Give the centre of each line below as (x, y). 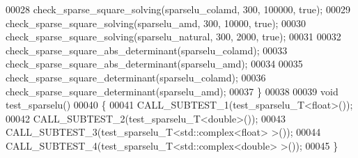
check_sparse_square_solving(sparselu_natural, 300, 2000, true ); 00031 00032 (173, 37)
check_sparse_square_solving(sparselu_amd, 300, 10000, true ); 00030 (156, 23)
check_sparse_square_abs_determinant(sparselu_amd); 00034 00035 (154, 64)
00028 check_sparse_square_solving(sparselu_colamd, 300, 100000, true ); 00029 (178, 9)
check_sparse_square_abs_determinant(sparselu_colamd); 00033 (147, 50)
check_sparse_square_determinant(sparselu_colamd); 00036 (136, 77)
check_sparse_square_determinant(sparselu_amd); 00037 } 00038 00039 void (172, 91)
